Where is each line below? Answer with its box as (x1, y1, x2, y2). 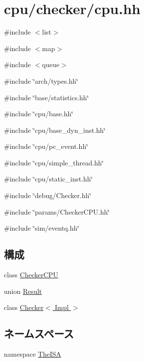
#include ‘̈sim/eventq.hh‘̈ (4, 223, 79, 233)
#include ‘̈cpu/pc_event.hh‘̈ (4, 141, 89, 151)
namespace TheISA (4, 349, 61, 359)
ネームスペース (4, 326, 74, 341)
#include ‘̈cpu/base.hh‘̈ (4, 109, 73, 119)
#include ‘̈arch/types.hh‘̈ (4, 75, 78, 86)
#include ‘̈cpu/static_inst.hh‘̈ (4, 174, 93, 184)
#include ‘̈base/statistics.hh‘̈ (4, 92, 89, 102)
